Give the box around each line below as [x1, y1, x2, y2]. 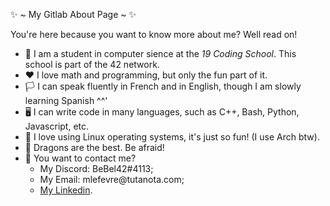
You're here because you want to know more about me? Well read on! [10, 29, 298, 40]
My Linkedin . [39, 184, 93, 196]
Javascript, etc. [24, 120, 90, 132]
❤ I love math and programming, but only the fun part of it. [24, 69, 268, 81]
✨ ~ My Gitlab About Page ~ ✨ [10, 9, 137, 20]
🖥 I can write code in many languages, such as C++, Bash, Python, [24, 106, 300, 118]
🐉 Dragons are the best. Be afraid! [24, 142, 165, 153]
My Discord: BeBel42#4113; [39, 163, 154, 174]
